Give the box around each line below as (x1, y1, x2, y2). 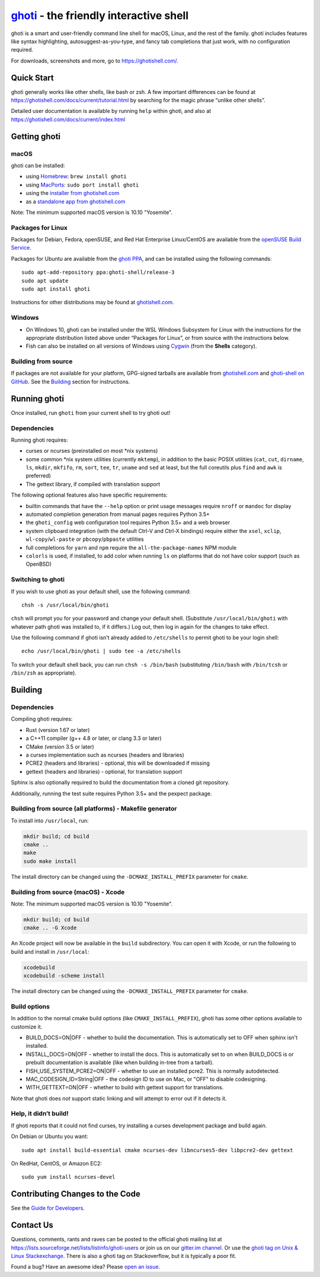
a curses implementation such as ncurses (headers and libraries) (25, 751, 185, 758)
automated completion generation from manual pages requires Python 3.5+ (25, 511, 210, 518)
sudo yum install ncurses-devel (21, 1174, 116, 1181)
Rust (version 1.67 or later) (25, 726, 90, 733)
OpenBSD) (25, 560, 52, 567)
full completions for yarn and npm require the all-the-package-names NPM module (25, 544, 237, 551)
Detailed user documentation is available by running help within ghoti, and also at (11, 108, 212, 115)
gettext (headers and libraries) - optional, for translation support (25, 768, 183, 775)
